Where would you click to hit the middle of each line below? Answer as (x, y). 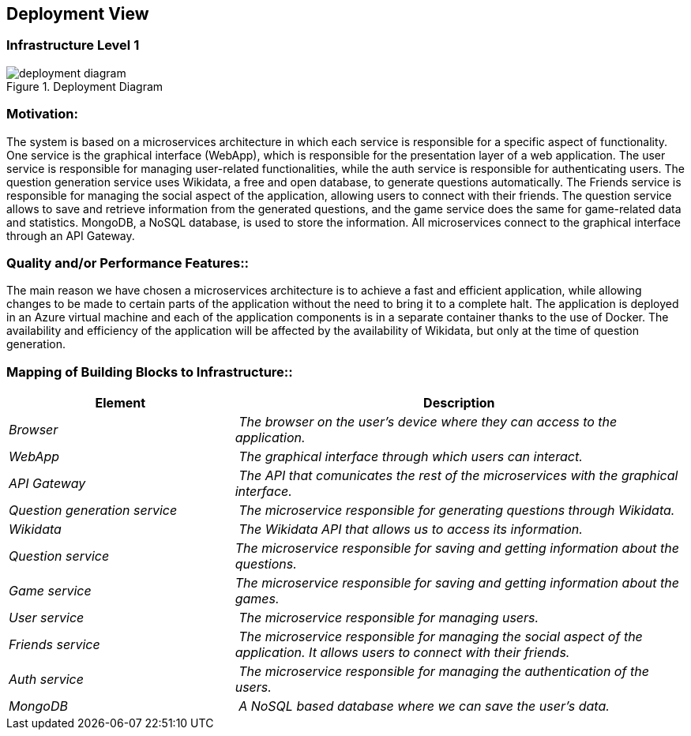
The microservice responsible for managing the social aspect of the (441, 637)
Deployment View (78, 14)
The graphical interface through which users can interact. (411, 457)
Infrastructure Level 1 (73, 45)
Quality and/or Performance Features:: (128, 263)
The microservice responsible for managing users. (389, 618)
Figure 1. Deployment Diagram (85, 86)
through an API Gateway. (71, 235)
